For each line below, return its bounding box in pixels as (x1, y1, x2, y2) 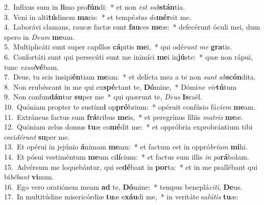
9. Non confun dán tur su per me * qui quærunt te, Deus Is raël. (4, 91, 203, 102)
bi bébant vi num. (4, 171, 54, 182)
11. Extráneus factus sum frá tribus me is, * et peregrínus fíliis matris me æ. (4, 111, 243, 122)
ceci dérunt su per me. (4, 131, 70, 142)
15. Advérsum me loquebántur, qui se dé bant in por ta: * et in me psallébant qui (4, 161, 258, 172)
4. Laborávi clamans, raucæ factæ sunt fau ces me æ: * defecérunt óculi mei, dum (4, 21, 260, 32)
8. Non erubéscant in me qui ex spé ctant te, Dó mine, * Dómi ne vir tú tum (4, 81, 237, 92)
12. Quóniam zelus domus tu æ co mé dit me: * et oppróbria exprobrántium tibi (4, 121, 253, 132)
